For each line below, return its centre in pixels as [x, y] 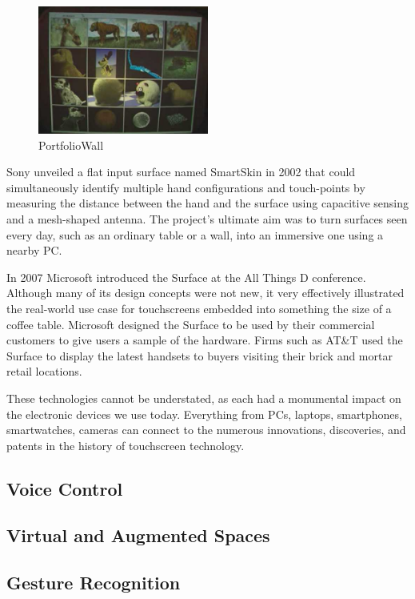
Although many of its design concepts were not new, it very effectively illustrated [206, 293]
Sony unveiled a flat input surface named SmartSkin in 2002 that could [181, 172]
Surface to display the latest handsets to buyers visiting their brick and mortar [200, 355]
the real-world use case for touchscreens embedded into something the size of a [199, 308]
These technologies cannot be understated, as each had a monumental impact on [204, 398]
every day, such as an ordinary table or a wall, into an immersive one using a [195, 234]
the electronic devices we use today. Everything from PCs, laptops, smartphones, [204, 414]
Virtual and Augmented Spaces [138, 535]
